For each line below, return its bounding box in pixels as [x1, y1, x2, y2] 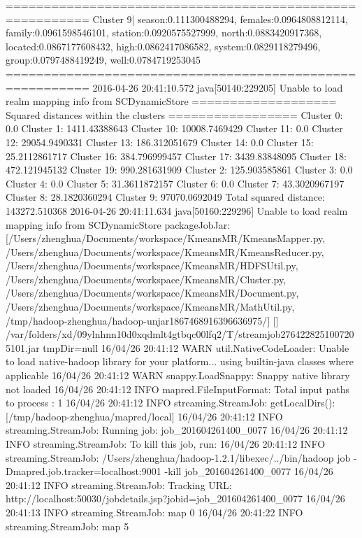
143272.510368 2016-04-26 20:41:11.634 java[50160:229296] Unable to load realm [6, 203, 348, 218]
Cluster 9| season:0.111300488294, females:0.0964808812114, [92, 11, 348, 26]
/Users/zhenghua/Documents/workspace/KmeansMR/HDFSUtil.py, [6, 258, 298, 273]
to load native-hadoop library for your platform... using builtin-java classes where [6, 354, 354, 369]
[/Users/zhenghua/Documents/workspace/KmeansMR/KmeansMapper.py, [6, 231, 326, 246]
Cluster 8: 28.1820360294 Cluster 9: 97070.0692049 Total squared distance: [6, 190, 325, 204]
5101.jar [6, 340, 40, 355]
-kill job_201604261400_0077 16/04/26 [164, 464, 333, 479]
